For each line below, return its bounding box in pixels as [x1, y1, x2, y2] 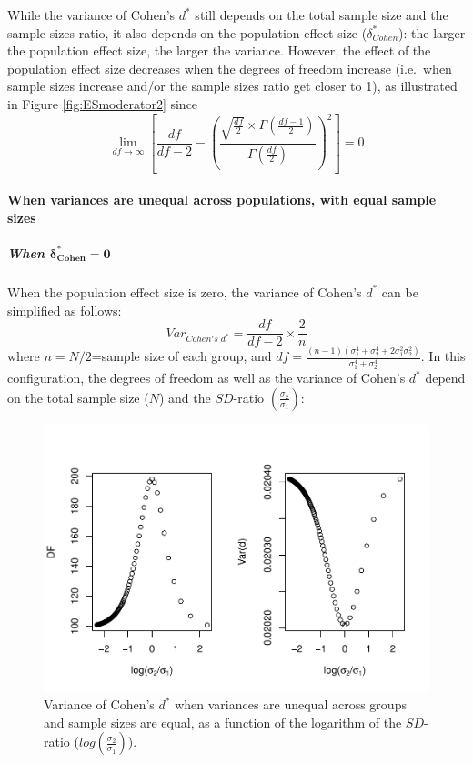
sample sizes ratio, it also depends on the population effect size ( [7, 23, 367, 42]
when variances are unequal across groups [175, 695, 407, 714]
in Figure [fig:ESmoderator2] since [7, 94, 198, 113]
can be [381, 282, 418, 301]
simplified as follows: [7, 300, 122, 319]
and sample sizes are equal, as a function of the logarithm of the [44, 712, 402, 731]
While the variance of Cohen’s [7, 5, 176, 24]
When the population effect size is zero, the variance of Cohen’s [7, 282, 362, 301]
